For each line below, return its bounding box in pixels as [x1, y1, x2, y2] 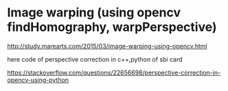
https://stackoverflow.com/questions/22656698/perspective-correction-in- [7, 68, 221, 77]
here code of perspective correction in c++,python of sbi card [7, 55, 183, 63]
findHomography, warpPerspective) [7, 19, 218, 35]
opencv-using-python [7, 75, 69, 83]
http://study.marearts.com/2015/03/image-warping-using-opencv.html [7, 42, 207, 50]
